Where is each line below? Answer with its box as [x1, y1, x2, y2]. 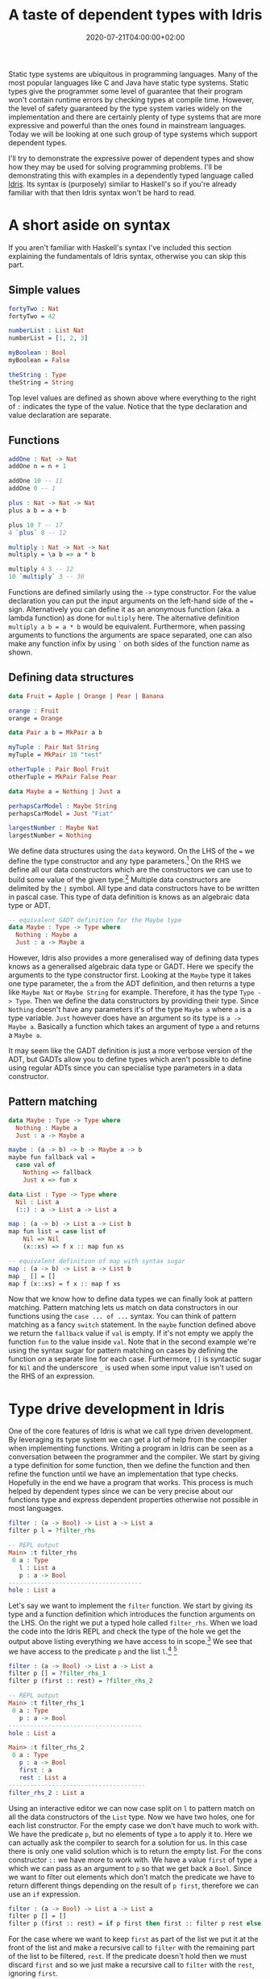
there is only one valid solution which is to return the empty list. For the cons [8, 1846, 262, 1856]
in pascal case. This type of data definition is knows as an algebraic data [8, 892, 250, 902]
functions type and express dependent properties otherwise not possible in [8, 1495, 259, 1504]
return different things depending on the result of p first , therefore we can [8, 1881, 260, 1890]
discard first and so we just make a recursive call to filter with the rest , [8, 1960, 255, 1970]
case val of [15, 1161, 56, 1169]
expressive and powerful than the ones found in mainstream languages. [8, 120, 247, 130]
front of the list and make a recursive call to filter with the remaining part [8, 1943, 255, 1952]
